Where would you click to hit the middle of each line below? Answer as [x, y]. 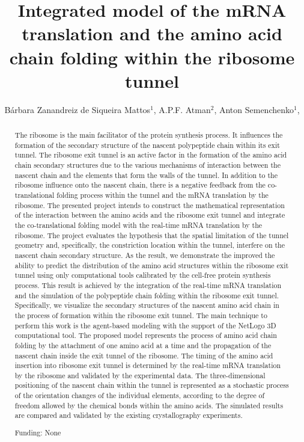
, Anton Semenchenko [254, 109]
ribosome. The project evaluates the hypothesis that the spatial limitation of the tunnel [152, 235]
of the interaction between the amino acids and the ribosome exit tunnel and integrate [150, 215]
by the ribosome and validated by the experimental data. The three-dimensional [140, 375]
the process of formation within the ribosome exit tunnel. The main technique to [141, 315]
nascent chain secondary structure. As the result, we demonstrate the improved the [145, 255]
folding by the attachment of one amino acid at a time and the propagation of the [143, 345]
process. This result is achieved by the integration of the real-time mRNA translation [148, 285]
